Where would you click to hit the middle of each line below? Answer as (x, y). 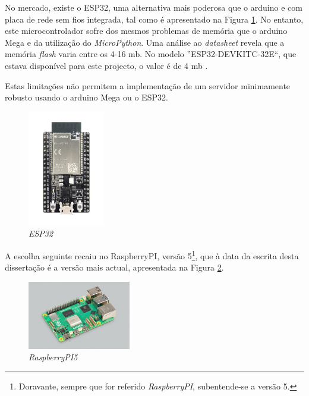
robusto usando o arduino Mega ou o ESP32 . (86, 97)
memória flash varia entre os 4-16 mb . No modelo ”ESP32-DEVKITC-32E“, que (151, 54)
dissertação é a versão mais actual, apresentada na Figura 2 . (114, 267)
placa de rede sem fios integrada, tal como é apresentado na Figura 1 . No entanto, (154, 19)
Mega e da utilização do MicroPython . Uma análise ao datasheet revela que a (145, 42)
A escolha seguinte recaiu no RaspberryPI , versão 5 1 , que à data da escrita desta (152, 254)
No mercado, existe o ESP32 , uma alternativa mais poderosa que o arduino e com (154, 7)
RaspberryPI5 (53, 357)
